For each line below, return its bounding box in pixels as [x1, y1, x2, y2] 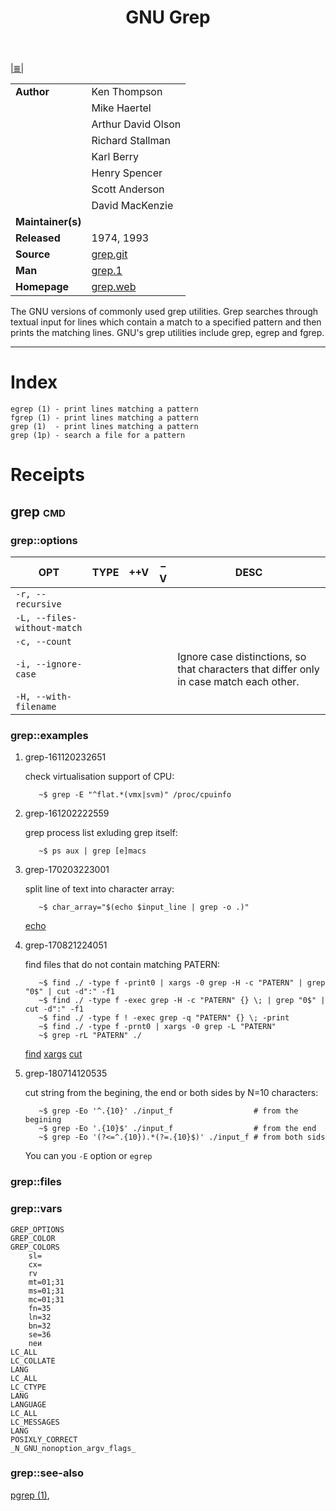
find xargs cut [24, 1048, 83, 1060]
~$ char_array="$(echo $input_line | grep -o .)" [38, 902, 250, 913]
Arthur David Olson [91, 117, 182, 131]
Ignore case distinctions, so [177, 650, 307, 663]
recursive [15, 599, 62, 610]
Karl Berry [91, 150, 140, 164]
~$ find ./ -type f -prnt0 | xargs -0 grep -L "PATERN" [38, 1022, 277, 1032]
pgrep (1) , [10, 1489, 50, 1501]
